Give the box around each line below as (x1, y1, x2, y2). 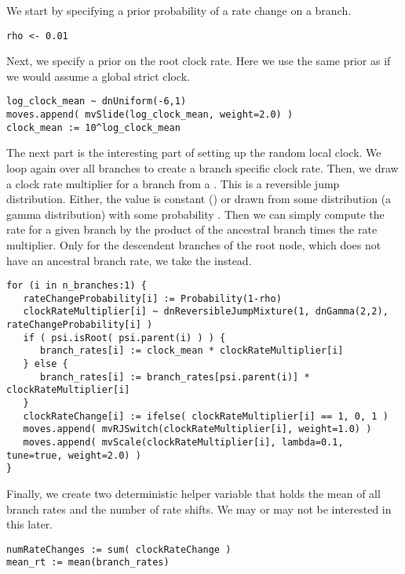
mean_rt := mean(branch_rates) (6, 557, 170, 569)
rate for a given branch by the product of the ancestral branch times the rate (6, 221, 378, 238)
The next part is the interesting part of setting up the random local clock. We (6, 144, 381, 161)
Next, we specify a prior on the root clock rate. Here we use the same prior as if (6, 53, 391, 69)
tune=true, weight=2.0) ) (6, 449, 141, 461)
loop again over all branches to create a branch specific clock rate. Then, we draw (6, 160, 399, 176)
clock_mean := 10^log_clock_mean (6, 122, 181, 133)
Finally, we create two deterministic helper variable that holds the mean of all (6, 485, 381, 501)
